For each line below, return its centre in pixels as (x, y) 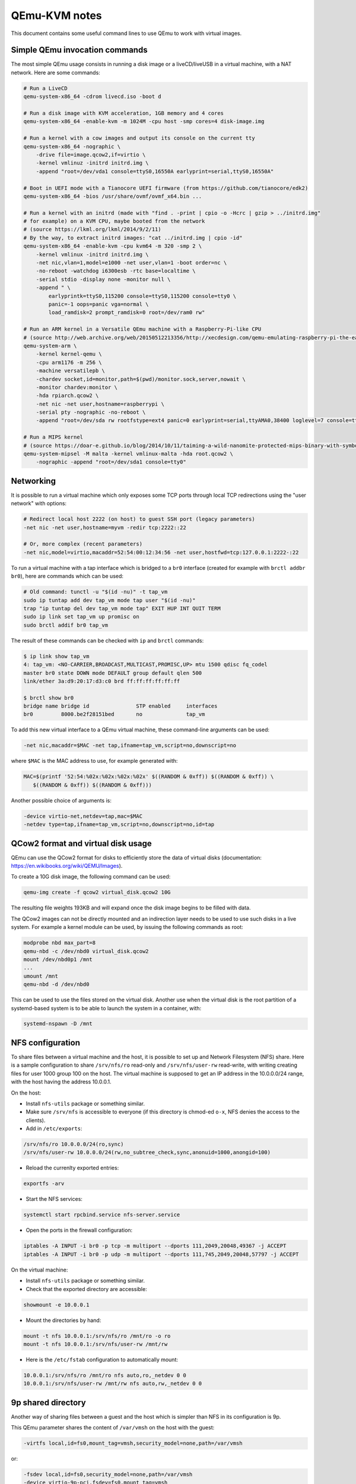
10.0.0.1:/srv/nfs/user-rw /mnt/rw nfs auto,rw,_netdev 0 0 (113, 1384)
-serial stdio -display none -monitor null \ (103, 279)
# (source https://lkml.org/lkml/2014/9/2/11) (92, 229)
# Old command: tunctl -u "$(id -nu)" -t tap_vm (96, 592)
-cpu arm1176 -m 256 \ (69, 362)
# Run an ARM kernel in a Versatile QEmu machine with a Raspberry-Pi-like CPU (142, 329)
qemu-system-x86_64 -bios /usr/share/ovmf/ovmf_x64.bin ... (113, 196)
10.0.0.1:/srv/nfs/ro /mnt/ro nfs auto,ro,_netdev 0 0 (105, 1375)
